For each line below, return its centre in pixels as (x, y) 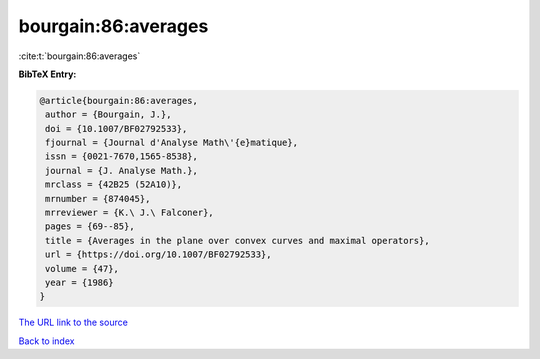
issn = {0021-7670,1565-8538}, (122, 156)
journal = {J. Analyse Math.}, (122, 170)
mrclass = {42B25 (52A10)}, (114, 184)
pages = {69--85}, (90, 226)
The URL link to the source (73, 322)
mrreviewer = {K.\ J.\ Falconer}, (129, 213)
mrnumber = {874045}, (98, 198)
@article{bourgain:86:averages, (119, 100)
